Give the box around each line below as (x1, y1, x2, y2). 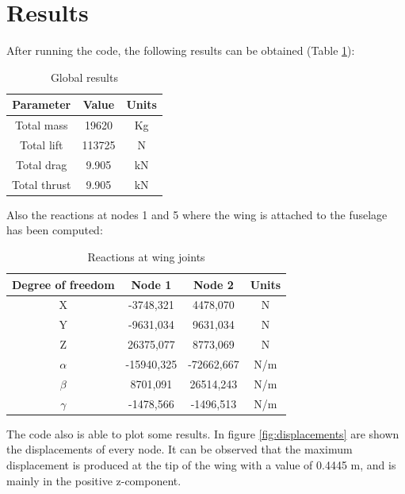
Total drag (16, 156, 67, 172)
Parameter (12, 96, 71, 113)
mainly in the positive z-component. (6, 472, 181, 488)
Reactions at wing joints (87, 248, 205, 264)
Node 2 (193, 276, 234, 292)
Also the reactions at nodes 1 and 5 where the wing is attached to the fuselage (6, 206, 388, 222)
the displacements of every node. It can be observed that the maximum (6, 441, 353, 457)
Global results (50, 68, 118, 85)
